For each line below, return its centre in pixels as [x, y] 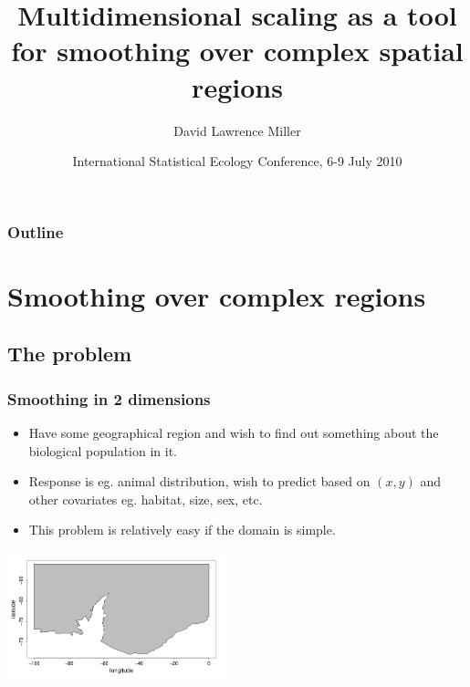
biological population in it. [103, 450]
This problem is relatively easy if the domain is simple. [182, 530]
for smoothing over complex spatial [237, 51]
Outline [36, 231]
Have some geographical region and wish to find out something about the [234, 432]
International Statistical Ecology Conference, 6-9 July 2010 [237, 161]
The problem [70, 354]
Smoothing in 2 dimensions [109, 398]
